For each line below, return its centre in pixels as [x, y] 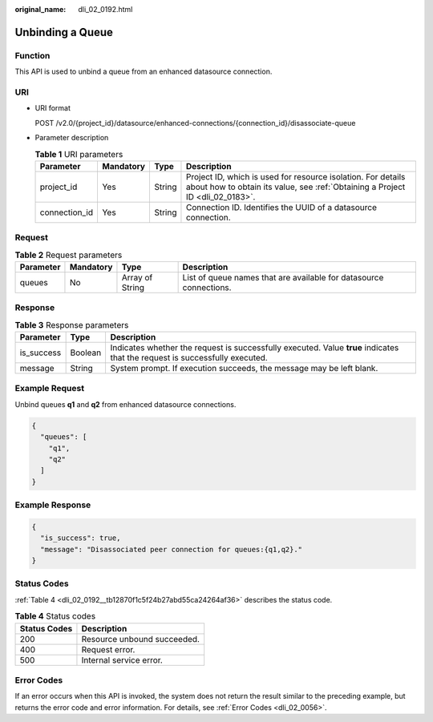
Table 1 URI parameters [79, 154]
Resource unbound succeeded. [141, 639]
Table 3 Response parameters [72, 325]
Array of [137, 277]
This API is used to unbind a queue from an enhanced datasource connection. [144, 71]
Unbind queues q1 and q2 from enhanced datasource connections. [125, 404]
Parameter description [72, 138]
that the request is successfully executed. [189, 358]
